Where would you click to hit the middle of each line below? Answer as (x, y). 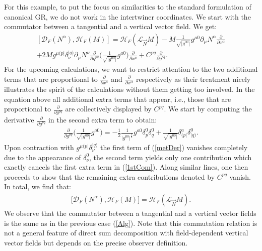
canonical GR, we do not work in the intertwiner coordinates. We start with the (127, 16)
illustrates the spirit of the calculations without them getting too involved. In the (129, 89)
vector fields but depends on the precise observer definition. (96, 242)
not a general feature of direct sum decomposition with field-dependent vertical (126, 233)
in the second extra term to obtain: (103, 120)
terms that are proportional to (51, 79)
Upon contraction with (39, 147)
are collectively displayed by (108, 109)
